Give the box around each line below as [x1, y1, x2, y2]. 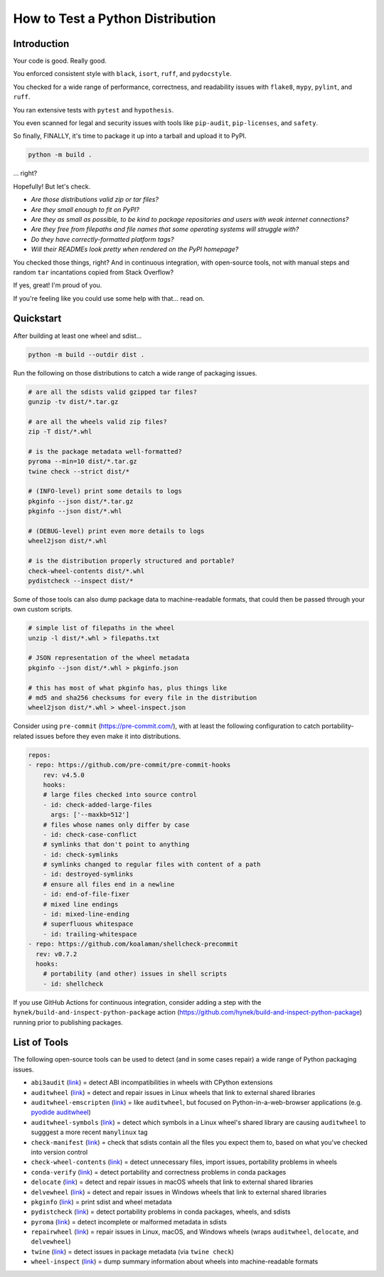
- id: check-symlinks [43, 850, 119, 858]
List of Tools [13, 1037, 69, 1049]
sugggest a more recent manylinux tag [31, 1128, 149, 1137]
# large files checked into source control [43, 791, 197, 799]
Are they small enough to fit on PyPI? [31, 205, 140, 213]
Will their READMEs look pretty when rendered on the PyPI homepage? [31, 245, 239, 254]
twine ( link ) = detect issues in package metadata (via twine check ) [31, 1247, 235, 1256]
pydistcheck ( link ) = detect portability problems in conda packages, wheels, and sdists [31, 1207, 291, 1216]
